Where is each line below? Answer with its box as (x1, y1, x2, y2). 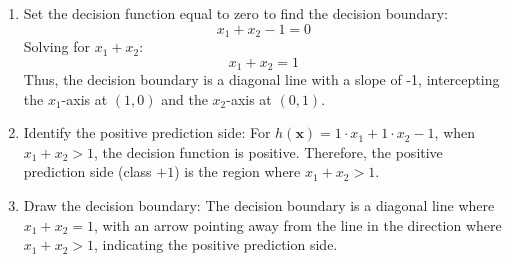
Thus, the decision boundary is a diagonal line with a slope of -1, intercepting (23, 69, 500, 90)
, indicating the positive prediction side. (93, 234, 338, 255)
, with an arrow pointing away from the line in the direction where (93, 214, 502, 235)
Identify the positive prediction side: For (23, 122, 271, 143)
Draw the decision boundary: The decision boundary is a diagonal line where (23, 195, 495, 216)
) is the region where (174, 161, 301, 182)
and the (161, 88, 208, 109)
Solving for (23, 36, 90, 57)
